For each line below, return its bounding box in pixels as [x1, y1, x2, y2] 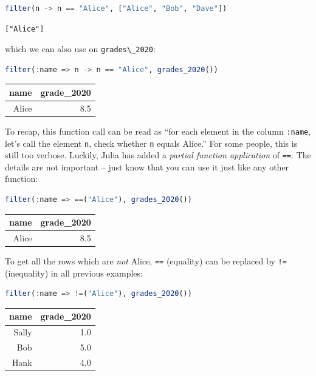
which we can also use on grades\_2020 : [5, 42, 156, 55]
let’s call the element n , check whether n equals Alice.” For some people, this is [5, 136, 298, 149]
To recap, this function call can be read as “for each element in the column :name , [5, 124, 311, 137]
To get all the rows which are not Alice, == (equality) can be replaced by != [5, 255, 287, 267]
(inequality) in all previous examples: [5, 266, 143, 279]
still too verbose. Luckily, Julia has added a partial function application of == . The [5, 149, 311, 161]
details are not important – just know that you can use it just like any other [5, 160, 289, 173]
